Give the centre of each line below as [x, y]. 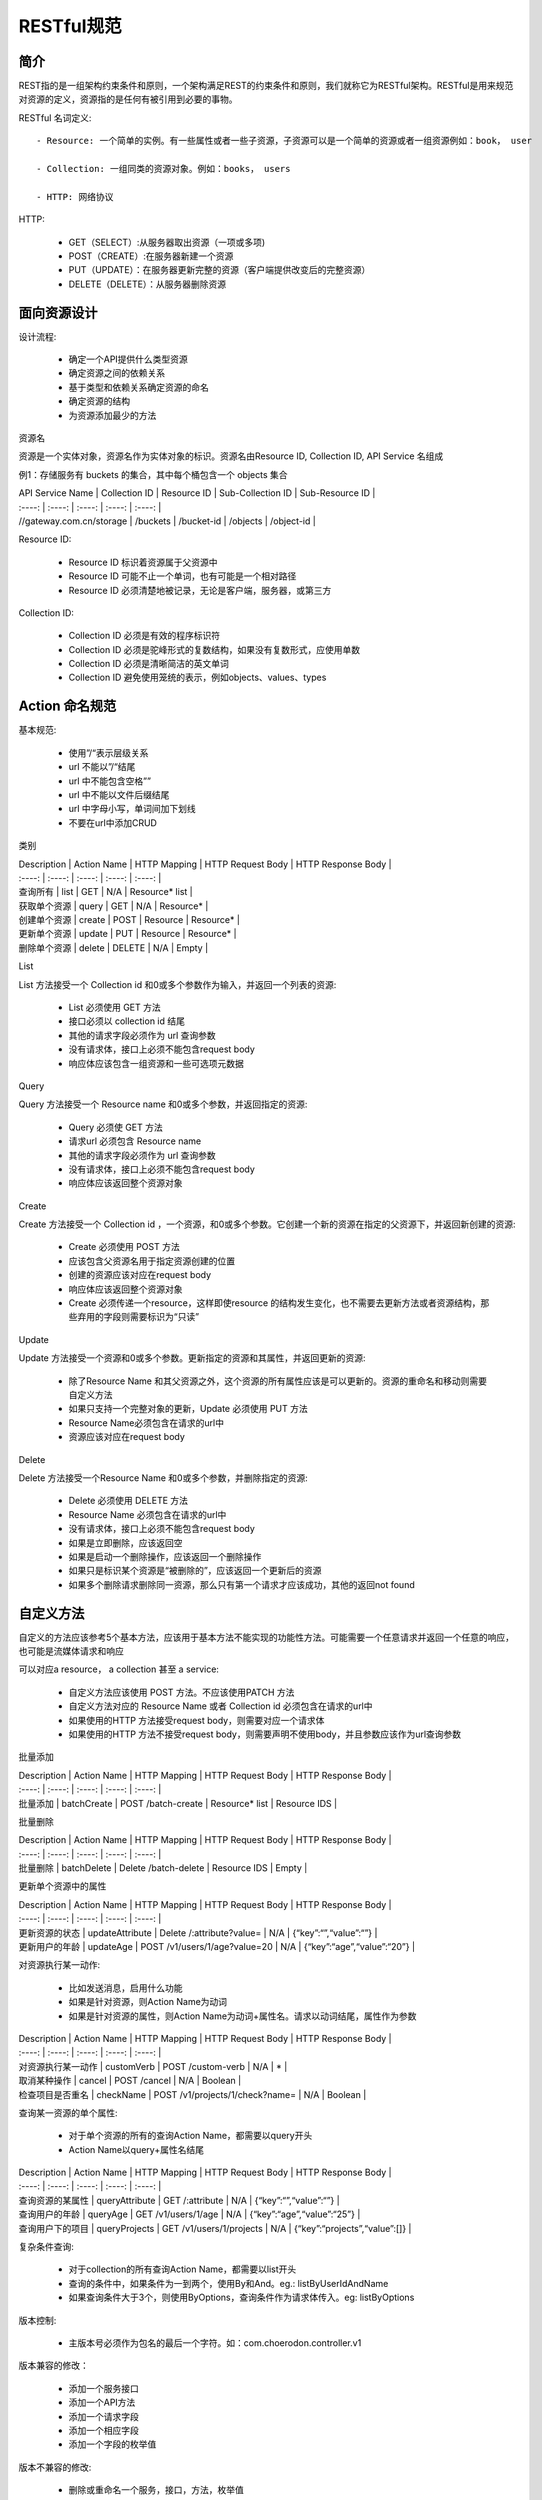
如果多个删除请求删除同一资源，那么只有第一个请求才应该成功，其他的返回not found [241, 1584]
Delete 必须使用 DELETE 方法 [128, 1501]
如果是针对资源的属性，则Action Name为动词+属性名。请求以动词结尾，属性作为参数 [242, 2016]
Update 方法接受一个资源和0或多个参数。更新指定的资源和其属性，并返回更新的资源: [192, 1358]
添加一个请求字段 [103, 2416]
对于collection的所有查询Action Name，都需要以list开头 [182, 2269]
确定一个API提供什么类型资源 [128, 359]
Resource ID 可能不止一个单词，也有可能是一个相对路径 [182, 576]
